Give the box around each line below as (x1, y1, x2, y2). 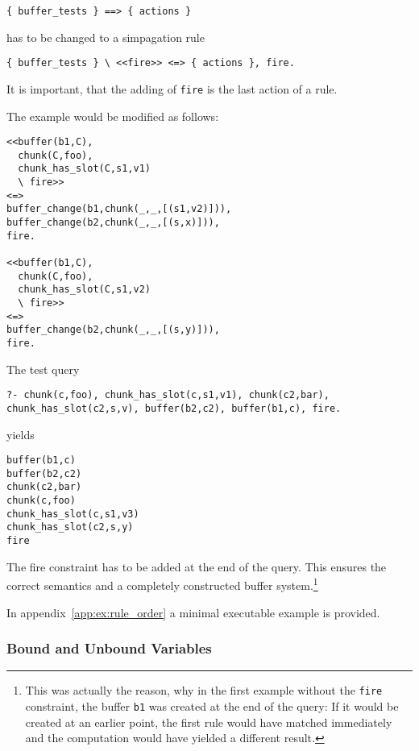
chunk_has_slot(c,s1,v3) (6, 508, 139, 520)
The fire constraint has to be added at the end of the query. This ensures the (6, 558, 387, 575)
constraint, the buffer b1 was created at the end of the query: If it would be (25, 698, 399, 715)
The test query (6, 360, 80, 377)
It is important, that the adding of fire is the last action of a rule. (6, 80, 338, 97)
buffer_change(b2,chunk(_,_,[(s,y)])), (6, 324, 220, 336)
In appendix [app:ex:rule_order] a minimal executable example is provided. (6, 604, 380, 620)
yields (6, 425, 35, 442)
